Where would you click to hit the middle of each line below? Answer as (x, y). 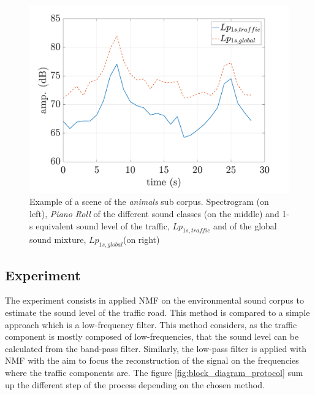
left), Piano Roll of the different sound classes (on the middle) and (154, 213)
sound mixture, (58, 240)
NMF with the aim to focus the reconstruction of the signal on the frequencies (152, 360)
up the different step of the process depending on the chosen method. (135, 384)
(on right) (141, 240)
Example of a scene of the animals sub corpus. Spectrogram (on (149, 201)
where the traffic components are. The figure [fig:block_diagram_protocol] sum (154, 372)
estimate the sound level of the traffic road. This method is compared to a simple (157, 312)
